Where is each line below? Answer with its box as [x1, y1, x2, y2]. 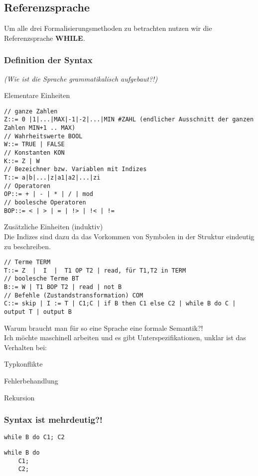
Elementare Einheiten [4, 90, 70, 100]
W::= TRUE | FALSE [4, 141, 65, 148]
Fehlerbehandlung [4, 376, 58, 386]
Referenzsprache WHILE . [4, 32, 85, 43]
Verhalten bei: [4, 342, 47, 352]
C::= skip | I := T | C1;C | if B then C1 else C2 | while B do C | [4, 300, 236, 307]
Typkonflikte [4, 359, 43, 369]
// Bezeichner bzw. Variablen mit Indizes [4, 166, 147, 173]
